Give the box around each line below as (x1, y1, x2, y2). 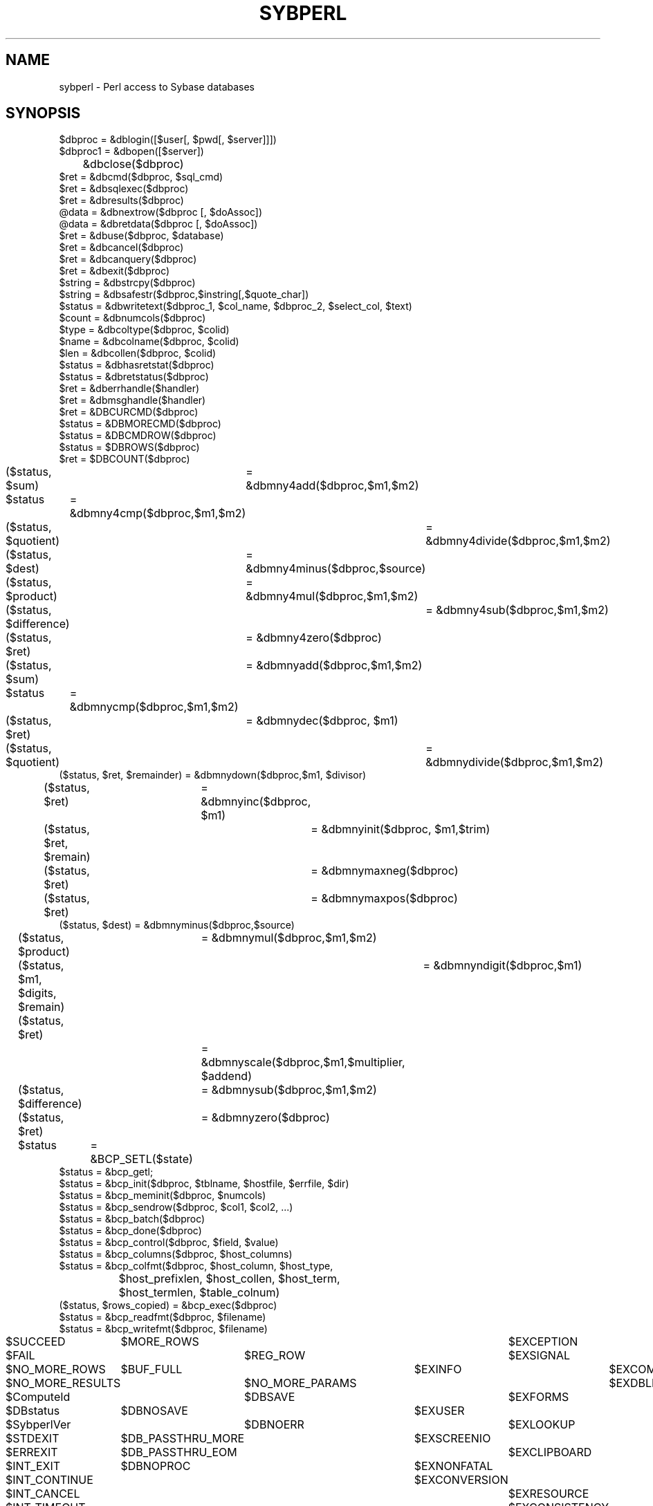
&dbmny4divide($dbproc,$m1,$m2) (425, 534, 611, 548)
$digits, (17, 986, 57, 1001)
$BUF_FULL (120, 1362, 183, 1377)
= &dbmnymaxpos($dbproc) (311, 891, 458, 906)
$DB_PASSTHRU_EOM (120, 1445, 237, 1460)
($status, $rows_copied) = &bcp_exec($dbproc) (59, 1299, 277, 1312)
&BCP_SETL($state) (90, 1152, 193, 1166)
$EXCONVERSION (414, 1473, 508, 1487)
